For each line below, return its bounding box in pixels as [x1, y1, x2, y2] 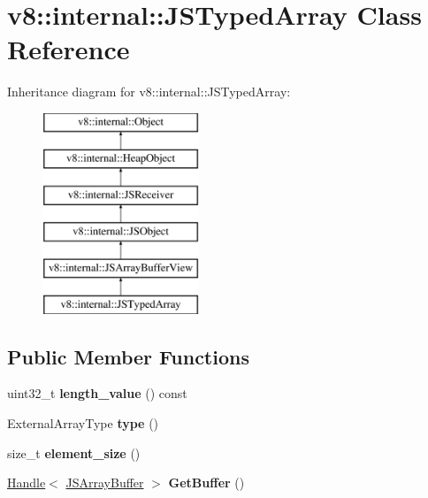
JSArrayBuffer [65, 473, 144, 492]
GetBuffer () [168, 473, 245, 492]
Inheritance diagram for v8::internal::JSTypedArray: [7, 82, 291, 101]
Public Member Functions [7, 342, 249, 370]
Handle [7, 473, 46, 492]
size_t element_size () [7, 443, 141, 462]
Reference [7, 31, 130, 67]
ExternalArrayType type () [7, 414, 159, 433]
